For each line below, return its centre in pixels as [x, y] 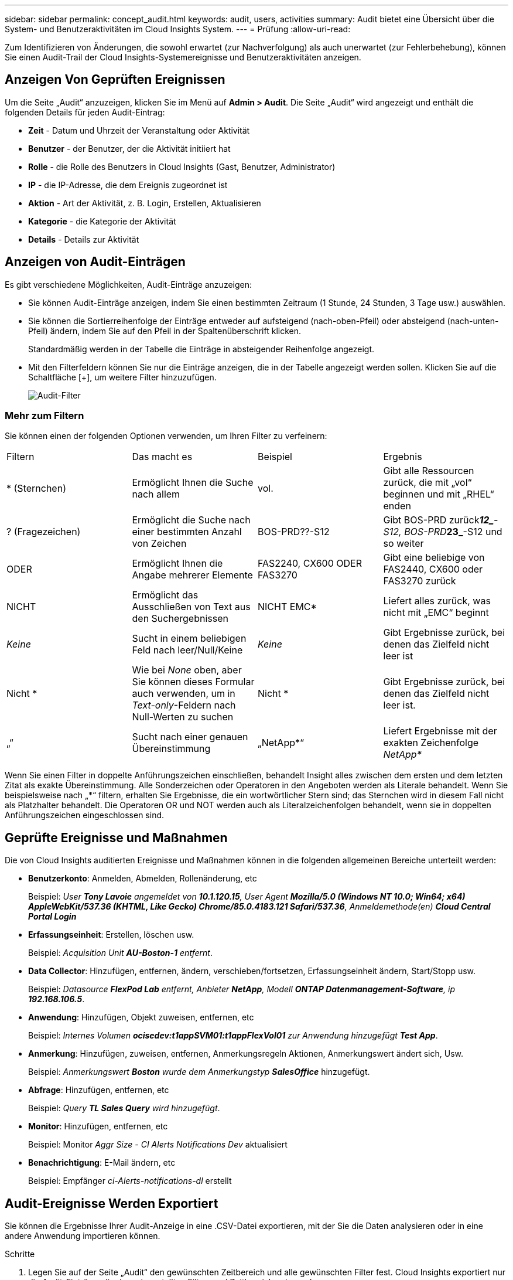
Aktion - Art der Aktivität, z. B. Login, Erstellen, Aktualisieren [145, 203]
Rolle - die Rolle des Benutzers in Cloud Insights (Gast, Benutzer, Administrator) [182, 166]
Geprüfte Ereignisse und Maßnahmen [116, 838]
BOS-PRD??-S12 [294, 532]
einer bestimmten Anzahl [187, 532]
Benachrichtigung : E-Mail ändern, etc [102, 1163]
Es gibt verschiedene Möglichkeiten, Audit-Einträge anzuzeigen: [129, 284]
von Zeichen [159, 544]
